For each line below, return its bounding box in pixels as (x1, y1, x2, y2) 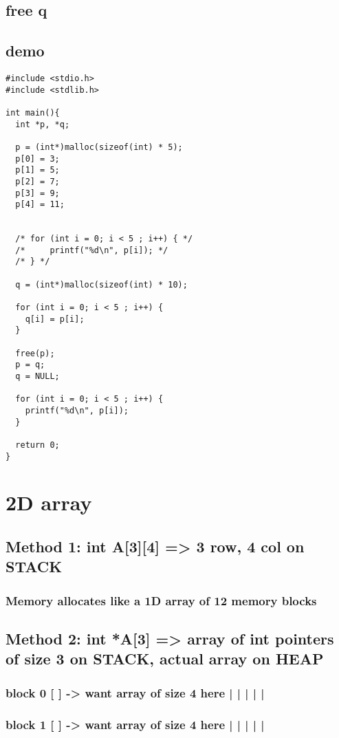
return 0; (15, 439, 60, 450)
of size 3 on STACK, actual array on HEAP (6, 648, 324, 669)
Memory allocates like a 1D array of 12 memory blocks (6, 592, 317, 609)
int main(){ (6, 107, 60, 118)
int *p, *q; (15, 119, 70, 129)
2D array (6, 488, 92, 517)
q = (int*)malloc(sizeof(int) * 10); (15, 279, 188, 290)
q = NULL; (15, 371, 60, 382)
